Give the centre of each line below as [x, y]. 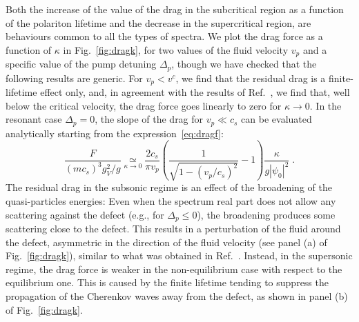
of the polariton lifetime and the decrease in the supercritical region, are [158, 22]
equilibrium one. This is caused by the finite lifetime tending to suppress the [167, 282]
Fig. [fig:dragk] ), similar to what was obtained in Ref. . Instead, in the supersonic [179, 255]
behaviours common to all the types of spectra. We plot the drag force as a [164, 36]
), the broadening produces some [266, 214]
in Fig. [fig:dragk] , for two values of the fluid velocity [176, 49]
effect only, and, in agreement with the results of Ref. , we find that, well [195, 92]
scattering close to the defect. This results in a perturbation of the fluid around [173, 229]
